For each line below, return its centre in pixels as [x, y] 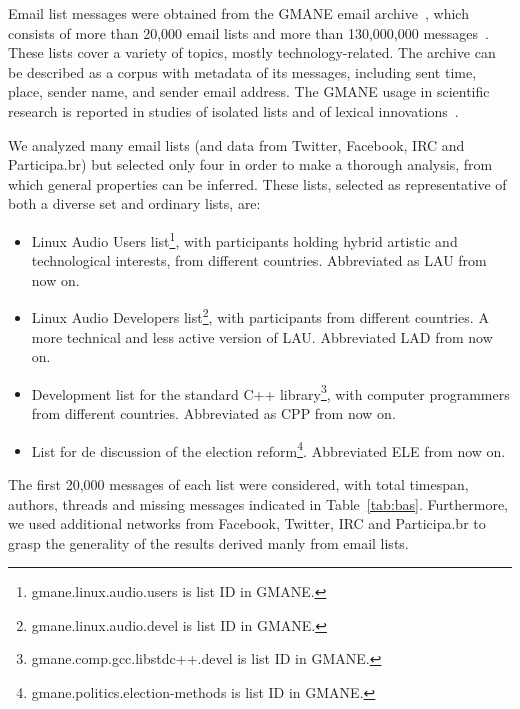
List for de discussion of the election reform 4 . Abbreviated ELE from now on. [268, 449]
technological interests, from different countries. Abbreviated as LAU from [259, 260]
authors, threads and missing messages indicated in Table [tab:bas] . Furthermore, [258, 503]
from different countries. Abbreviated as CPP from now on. [213, 413]
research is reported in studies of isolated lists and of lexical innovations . [233, 110]
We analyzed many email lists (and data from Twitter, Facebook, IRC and [236, 144]
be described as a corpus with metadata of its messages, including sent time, [242, 71]
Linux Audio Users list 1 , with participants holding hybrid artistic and [244, 239]
